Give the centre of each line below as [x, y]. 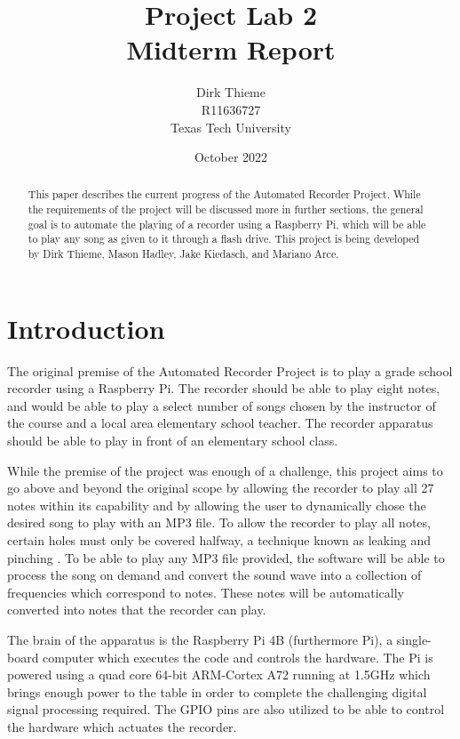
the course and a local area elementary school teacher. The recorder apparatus [220, 423]
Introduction [86, 328]
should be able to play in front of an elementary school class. [173, 441]
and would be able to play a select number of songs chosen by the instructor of [222, 405]
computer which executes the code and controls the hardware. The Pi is [238, 657]
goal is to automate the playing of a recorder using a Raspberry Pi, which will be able [227, 224]
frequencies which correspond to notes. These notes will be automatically [206, 592]
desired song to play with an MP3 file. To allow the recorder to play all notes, [219, 522]
